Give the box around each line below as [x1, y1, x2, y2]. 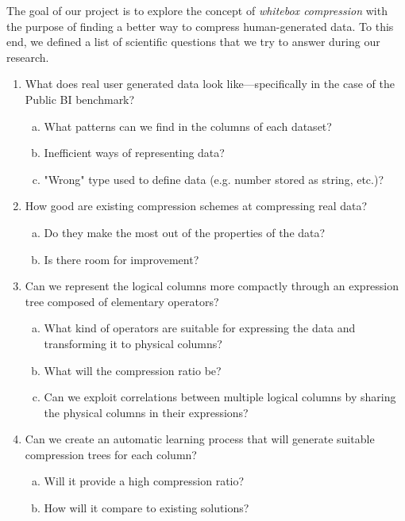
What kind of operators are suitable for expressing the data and [44, 320, 356, 336]
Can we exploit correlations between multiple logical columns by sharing [44, 389, 396, 405]
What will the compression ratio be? [44, 362, 222, 378]
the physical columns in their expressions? [44, 404, 249, 420]
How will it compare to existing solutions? [44, 500, 249, 516]
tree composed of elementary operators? [25, 293, 219, 309]
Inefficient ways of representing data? [44, 144, 225, 161]
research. [6, 48, 49, 65]
